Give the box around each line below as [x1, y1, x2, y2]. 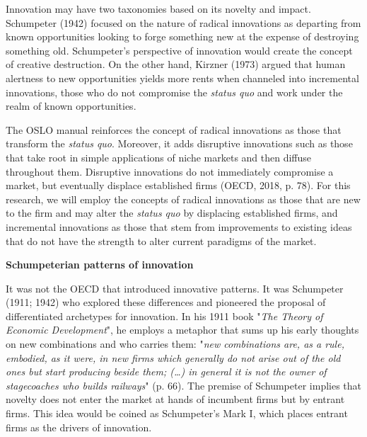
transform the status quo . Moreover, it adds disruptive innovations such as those [6, 136, 353, 151]
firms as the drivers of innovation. [6, 419, 152, 434]
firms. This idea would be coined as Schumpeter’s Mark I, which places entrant [6, 406, 348, 421]
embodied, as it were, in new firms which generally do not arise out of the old [6, 350, 341, 365]
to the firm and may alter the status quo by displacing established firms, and [6, 205, 338, 220]
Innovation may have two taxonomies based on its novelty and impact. [6, 1, 311, 16]
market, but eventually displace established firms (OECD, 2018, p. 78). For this [6, 178, 351, 193]
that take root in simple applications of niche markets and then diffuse [6, 149, 312, 164]
